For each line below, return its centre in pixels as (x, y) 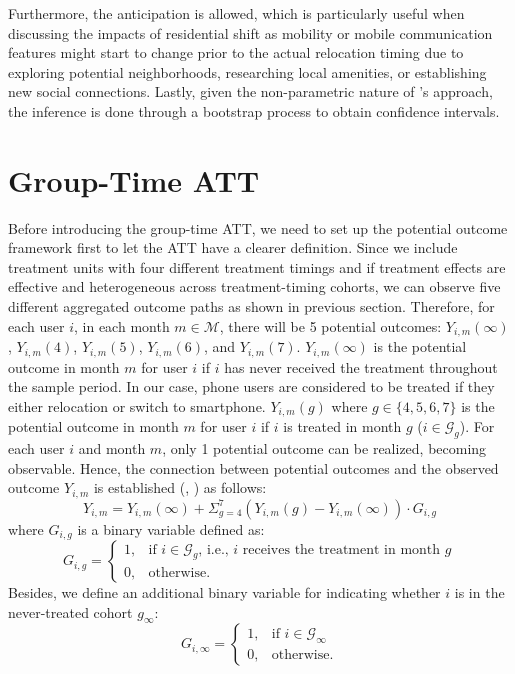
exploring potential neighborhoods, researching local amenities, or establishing (247, 71)
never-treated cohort (70, 611)
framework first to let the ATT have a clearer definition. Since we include (233, 247)
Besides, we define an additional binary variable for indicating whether (224, 592)
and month (112, 448)
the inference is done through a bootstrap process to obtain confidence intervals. (254, 110)
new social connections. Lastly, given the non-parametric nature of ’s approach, (250, 91)
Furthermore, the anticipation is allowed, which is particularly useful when (236, 13)
